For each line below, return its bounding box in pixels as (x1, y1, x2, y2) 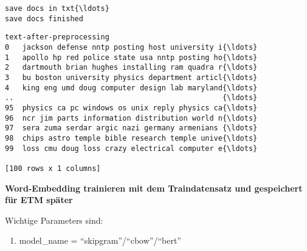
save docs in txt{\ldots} (5, 4, 109, 13)
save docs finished (5, 14, 83, 23)
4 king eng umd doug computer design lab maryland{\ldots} (5, 83, 258, 92)
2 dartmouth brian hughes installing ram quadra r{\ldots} (5, 63, 258, 72)
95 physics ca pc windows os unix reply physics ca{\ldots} (5, 103, 258, 112)
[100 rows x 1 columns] (5, 164, 101, 173)
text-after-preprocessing (5, 33, 109, 42)
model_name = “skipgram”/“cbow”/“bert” (19, 234, 181, 247)
